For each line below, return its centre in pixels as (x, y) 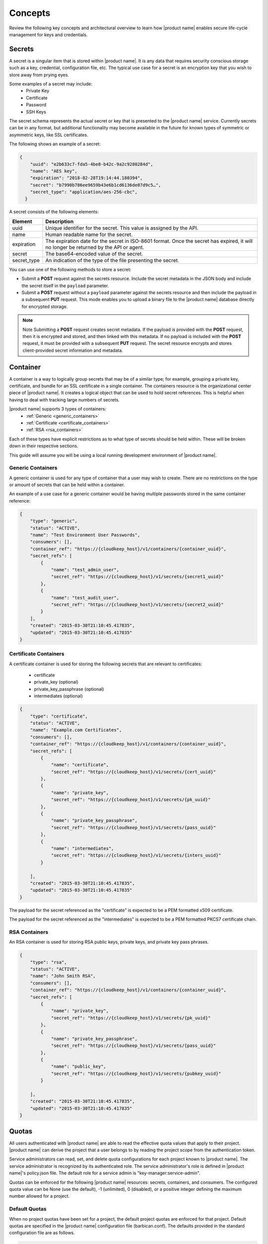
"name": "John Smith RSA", (63, 976)
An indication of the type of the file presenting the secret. (112, 260)
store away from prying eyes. (39, 75)
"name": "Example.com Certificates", (76, 730)
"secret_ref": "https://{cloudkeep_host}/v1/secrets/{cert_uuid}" (133, 772)
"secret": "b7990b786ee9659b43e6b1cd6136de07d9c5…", (96, 185)
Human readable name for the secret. (89, 234)
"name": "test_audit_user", (85, 598)
